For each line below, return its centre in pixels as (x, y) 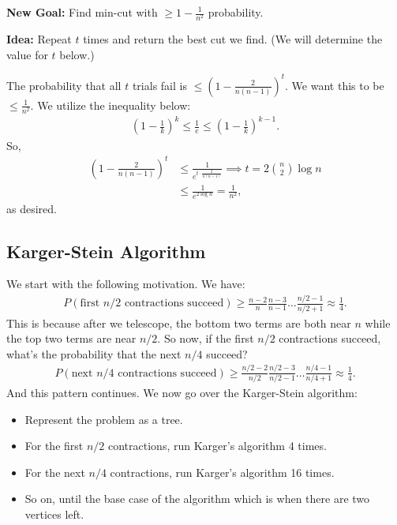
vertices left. (54, 514)
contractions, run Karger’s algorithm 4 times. (217, 446)
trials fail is (159, 85)
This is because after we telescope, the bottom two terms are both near (179, 322)
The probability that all (64, 85)
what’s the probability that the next (94, 353)
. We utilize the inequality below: (110, 105)
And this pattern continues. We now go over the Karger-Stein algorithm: (182, 393)
